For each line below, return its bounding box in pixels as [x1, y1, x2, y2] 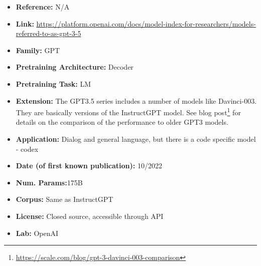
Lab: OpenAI [16, 227, 59, 238]
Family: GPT [16, 45, 60, 55]
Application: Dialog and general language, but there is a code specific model [16, 134, 256, 144]
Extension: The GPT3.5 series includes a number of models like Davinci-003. [16, 95, 257, 106]
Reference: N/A [16, 2, 70, 12]
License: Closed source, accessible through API [16, 210, 164, 221]
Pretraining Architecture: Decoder [16, 62, 134, 72]
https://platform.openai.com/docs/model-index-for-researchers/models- [36, 18, 256, 29]
